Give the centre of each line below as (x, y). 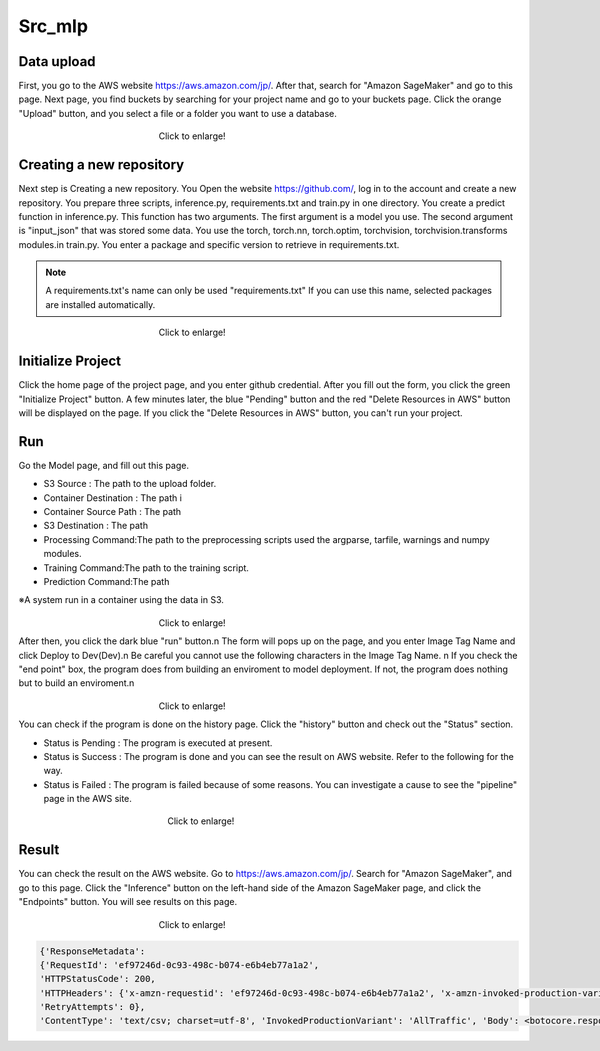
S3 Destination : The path (96, 526)
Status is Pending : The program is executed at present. (158, 742)
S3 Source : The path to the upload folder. (130, 484)
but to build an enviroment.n (76, 683)
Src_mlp (53, 26)
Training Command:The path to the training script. (146, 567)
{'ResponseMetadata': (92, 951)
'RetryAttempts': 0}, (92, 1007)
